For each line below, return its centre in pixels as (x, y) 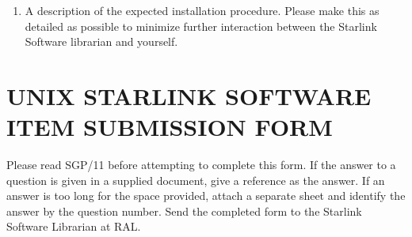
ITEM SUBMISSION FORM (170, 127)
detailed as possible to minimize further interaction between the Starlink (201, 26)
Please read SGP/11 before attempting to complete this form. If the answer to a (201, 165)
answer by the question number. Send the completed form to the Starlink (184, 211)
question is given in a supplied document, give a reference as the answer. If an (196, 180)
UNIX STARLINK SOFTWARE (189, 95)
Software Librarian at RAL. (74, 226)
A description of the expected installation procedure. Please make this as (202, 10)
